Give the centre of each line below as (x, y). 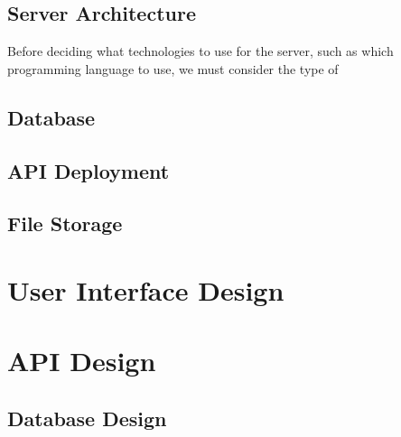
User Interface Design (146, 289)
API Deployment (89, 170)
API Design (82, 361)
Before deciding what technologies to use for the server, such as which (200, 51)
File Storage (65, 223)
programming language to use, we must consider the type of (173, 68)
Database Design (87, 418)
